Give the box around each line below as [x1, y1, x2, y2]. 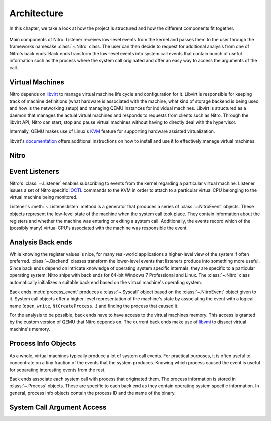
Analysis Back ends [9, 238, 72, 246]
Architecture [9, 8, 64, 19]
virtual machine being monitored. [9, 194, 78, 200]
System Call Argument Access [9, 403, 107, 411]
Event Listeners [9, 167, 60, 176]
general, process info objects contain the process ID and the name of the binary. [9, 390, 176, 396]
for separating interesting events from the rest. [9, 367, 106, 373]
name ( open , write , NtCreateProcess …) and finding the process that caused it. [9, 303, 179, 309]
